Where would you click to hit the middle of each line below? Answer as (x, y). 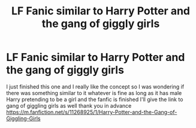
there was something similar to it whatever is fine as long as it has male (94, 93)
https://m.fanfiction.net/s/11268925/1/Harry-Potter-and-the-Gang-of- (92, 112)
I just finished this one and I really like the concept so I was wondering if (95, 86)
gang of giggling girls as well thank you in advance (69, 105)
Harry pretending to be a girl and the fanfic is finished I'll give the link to (95, 99)
